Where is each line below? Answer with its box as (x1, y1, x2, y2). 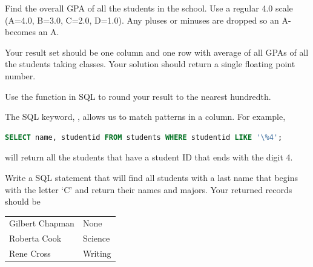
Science (82, 232, 110, 245)
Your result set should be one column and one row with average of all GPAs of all (5, 45, 309, 58)
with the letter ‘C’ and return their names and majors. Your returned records (5, 183, 292, 196)
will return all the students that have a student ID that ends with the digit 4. (5, 151, 293, 163)
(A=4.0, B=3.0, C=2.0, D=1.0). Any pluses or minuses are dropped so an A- (5, 13, 291, 26)
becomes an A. (5, 25, 59, 38)
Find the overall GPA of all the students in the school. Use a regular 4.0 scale (5, 2, 293, 14)
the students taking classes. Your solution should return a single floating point (5, 58, 295, 70)
